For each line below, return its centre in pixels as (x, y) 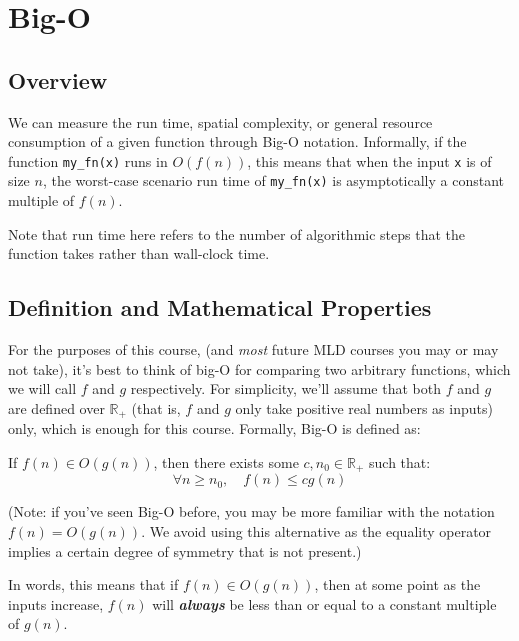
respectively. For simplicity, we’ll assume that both (285, 388)
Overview (58, 79)
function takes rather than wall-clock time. (139, 253)
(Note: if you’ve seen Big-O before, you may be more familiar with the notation (251, 511)
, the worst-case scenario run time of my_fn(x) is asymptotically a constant (273, 180)
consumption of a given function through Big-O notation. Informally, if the (237, 141)
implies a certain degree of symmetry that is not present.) (185, 550)
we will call (42, 388)
